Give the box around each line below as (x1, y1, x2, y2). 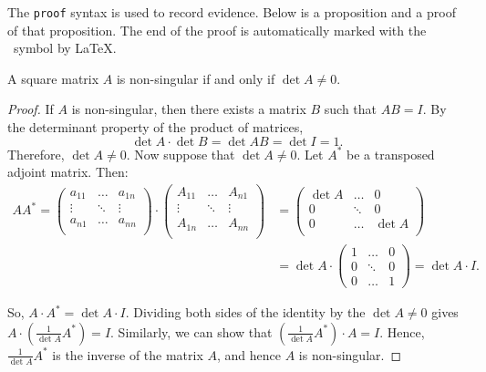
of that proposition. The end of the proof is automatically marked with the (7, 20, 427, 39)
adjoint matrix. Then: (7, 162, 129, 181)
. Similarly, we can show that (110, 322, 273, 341)
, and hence (217, 345, 282, 364)
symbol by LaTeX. (13, 38, 117, 57)
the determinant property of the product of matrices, (7, 118, 304, 137)
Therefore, (7, 144, 65, 163)
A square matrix (7, 68, 99, 88)
